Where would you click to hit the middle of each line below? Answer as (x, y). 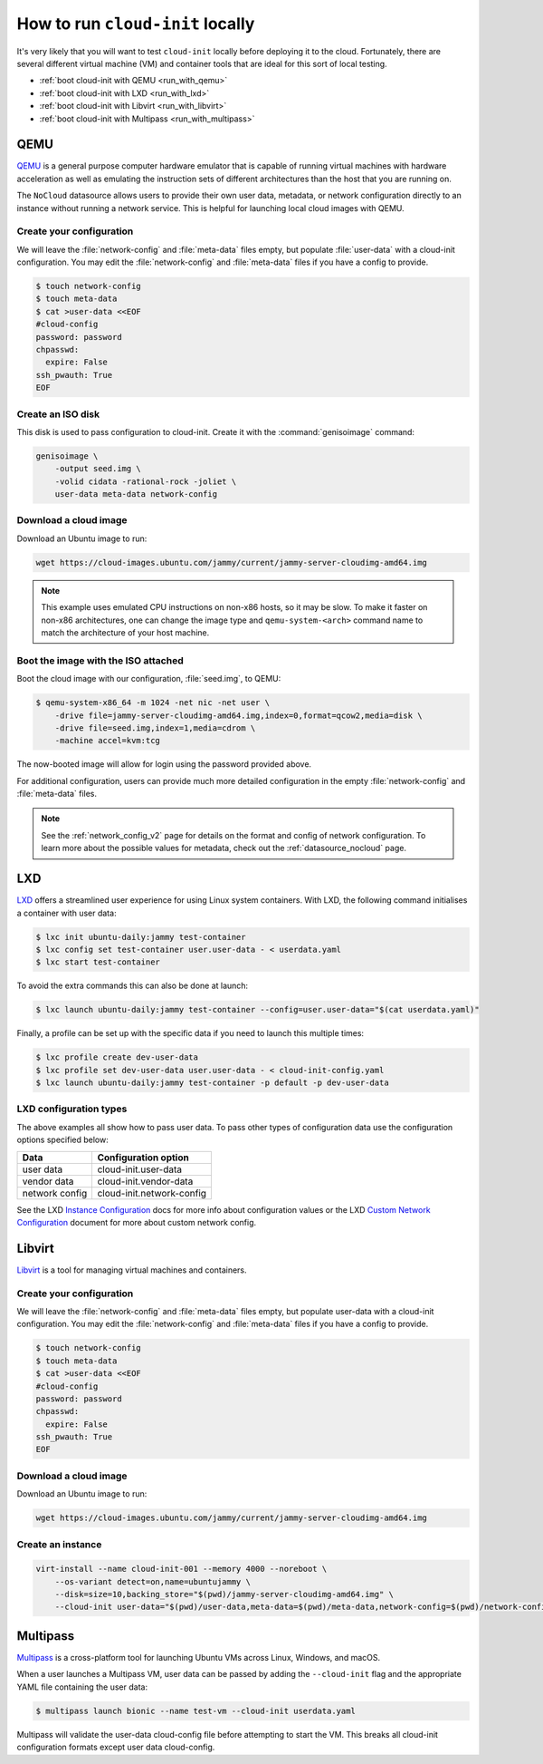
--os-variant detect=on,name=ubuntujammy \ (152, 1581)
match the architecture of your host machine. (125, 632)
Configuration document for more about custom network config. (137, 1222)
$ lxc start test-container (98, 962)
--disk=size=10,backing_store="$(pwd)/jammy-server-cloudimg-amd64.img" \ (224, 1594)
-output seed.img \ (98, 469)
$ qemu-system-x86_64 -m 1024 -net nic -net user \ (153, 703)
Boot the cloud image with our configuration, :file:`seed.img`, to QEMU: (149, 679)
